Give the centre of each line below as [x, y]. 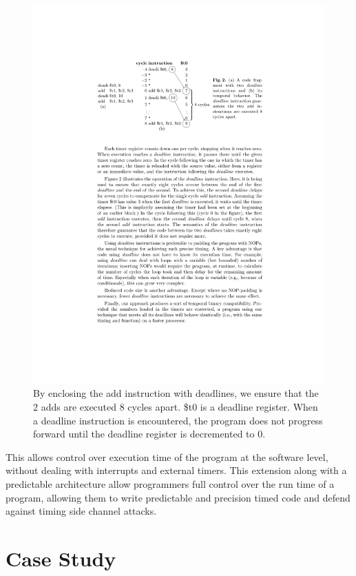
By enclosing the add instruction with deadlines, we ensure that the [176, 393]
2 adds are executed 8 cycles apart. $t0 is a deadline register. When [176, 407]
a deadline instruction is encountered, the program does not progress [178, 420]
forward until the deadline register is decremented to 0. [149, 434]
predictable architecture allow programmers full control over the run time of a [170, 484]
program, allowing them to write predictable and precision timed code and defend [178, 497]
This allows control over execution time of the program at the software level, [167, 456]
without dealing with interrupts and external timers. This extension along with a [176, 470]
